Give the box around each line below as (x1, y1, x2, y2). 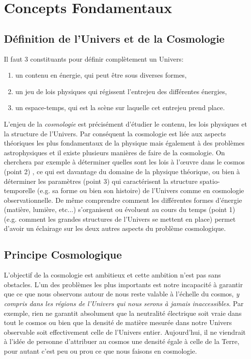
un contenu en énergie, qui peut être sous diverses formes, (15, 70, 187, 80)
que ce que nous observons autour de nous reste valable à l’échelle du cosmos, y (4, 289, 239, 299)
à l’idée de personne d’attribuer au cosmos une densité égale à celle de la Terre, (4, 336, 239, 346)
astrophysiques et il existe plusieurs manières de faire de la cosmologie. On (4, 147, 225, 157)
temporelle (4, 185, 35, 196)
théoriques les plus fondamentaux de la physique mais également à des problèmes (4, 138, 245, 148)
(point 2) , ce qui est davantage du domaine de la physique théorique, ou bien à (4, 166, 240, 176)
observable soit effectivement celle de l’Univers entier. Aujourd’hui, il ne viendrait (4, 326, 246, 337)
